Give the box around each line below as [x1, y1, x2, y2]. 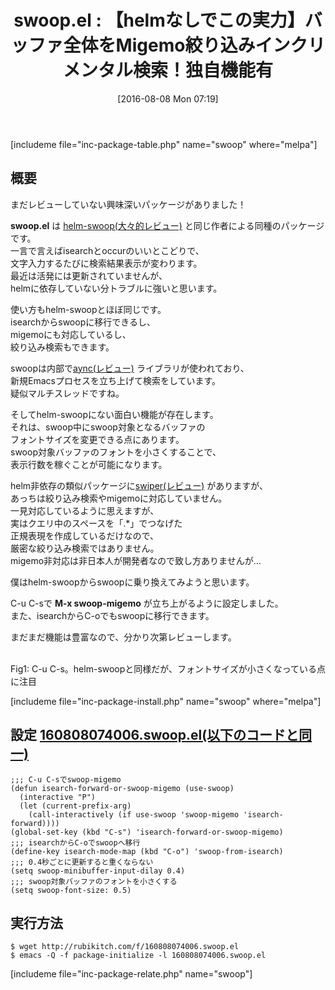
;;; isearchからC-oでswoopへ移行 [10, 837, 141, 848]
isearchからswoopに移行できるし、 [10, 316, 156, 328]
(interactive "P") [19, 792, 97, 802]
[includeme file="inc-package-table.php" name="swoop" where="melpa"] [10, 138, 318, 150]
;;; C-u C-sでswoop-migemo [10, 774, 122, 785]
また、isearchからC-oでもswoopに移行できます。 [10, 609, 215, 621]
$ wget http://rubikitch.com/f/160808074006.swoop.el [10, 942, 240, 952]
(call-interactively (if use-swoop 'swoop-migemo [28, 809, 240, 820]
